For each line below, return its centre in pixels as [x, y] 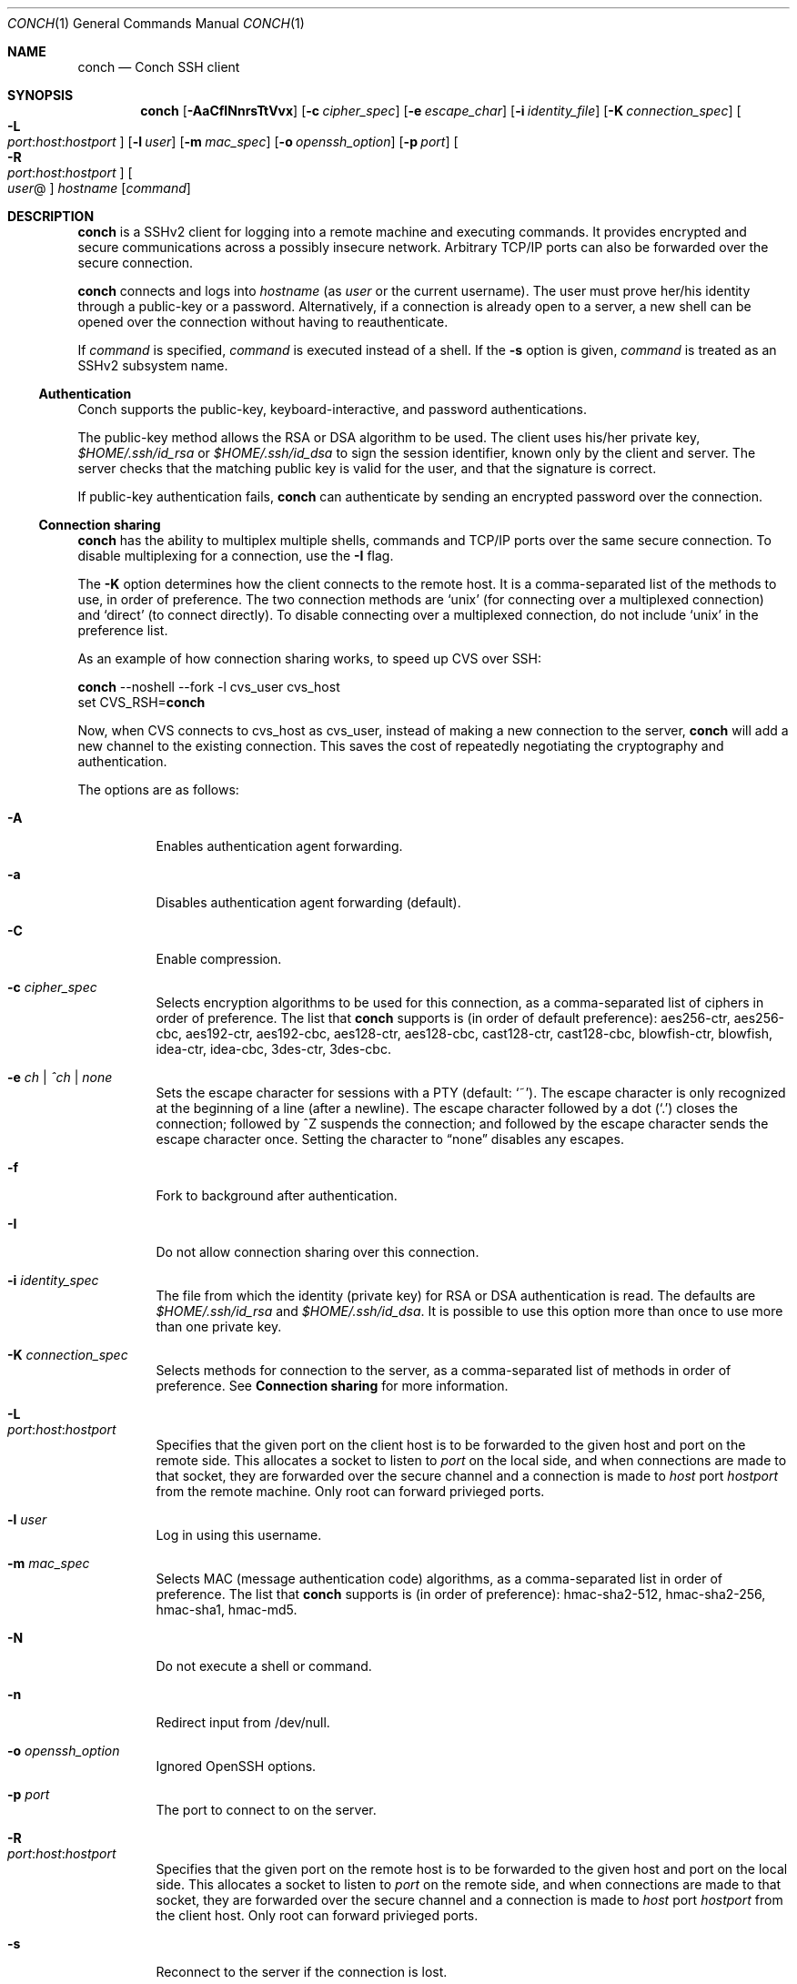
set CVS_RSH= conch [141, 702]
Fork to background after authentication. [277, 1195]
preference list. [123, 630]
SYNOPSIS [40, 95]
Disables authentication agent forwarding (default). [308, 902]
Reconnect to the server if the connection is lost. [302, 1972]
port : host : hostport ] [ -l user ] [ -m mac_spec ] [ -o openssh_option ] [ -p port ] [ [233, 142]
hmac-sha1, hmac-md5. [227, 1609]
